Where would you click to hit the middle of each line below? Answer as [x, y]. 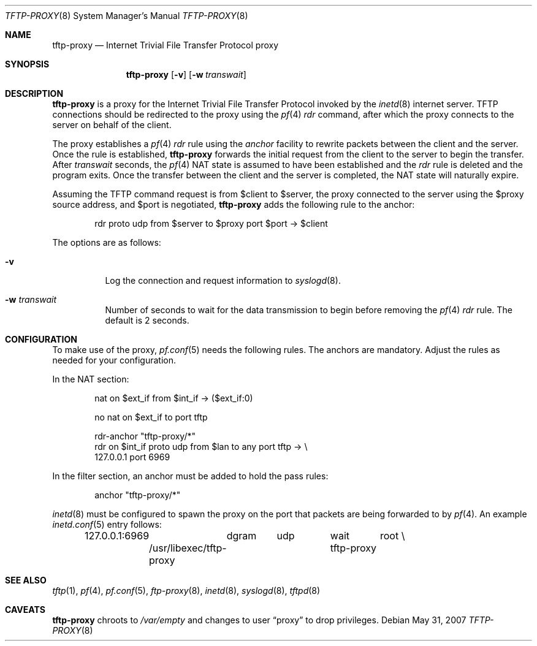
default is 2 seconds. [147, 320]
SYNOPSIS [27, 64]
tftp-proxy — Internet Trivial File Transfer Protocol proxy [166, 45]
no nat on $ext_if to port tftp [151, 417]
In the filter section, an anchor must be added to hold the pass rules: [190, 476]
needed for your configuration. [114, 360]
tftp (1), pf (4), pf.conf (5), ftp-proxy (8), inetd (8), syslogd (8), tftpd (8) [186, 591]
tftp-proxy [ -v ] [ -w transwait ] [186, 74]
